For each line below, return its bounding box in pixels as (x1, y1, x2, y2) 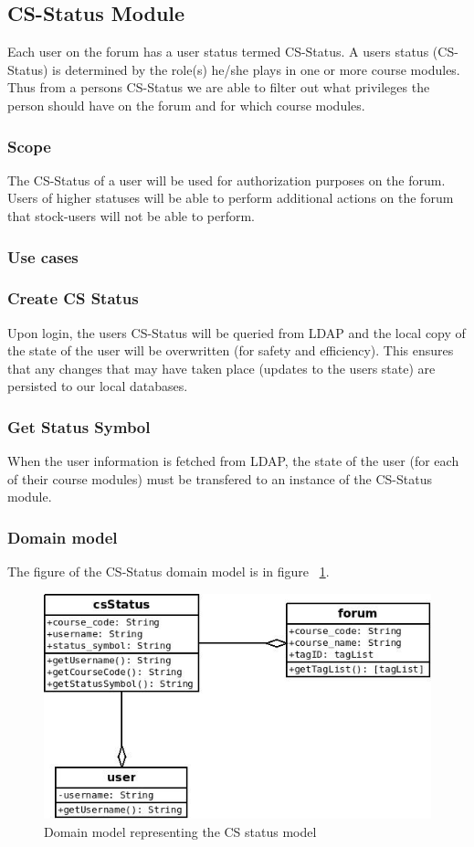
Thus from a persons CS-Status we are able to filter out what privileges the (7, 78, 430, 97)
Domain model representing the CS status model (44, 821, 317, 841)
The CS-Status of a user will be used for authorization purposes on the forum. (7, 170, 446, 189)
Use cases (7, 245, 79, 268)
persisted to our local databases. (7, 376, 188, 396)
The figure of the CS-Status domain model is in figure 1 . (7, 562, 330, 581)
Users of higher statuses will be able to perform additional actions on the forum (7, 188, 454, 207)
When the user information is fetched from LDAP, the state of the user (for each (7, 451, 459, 471)
